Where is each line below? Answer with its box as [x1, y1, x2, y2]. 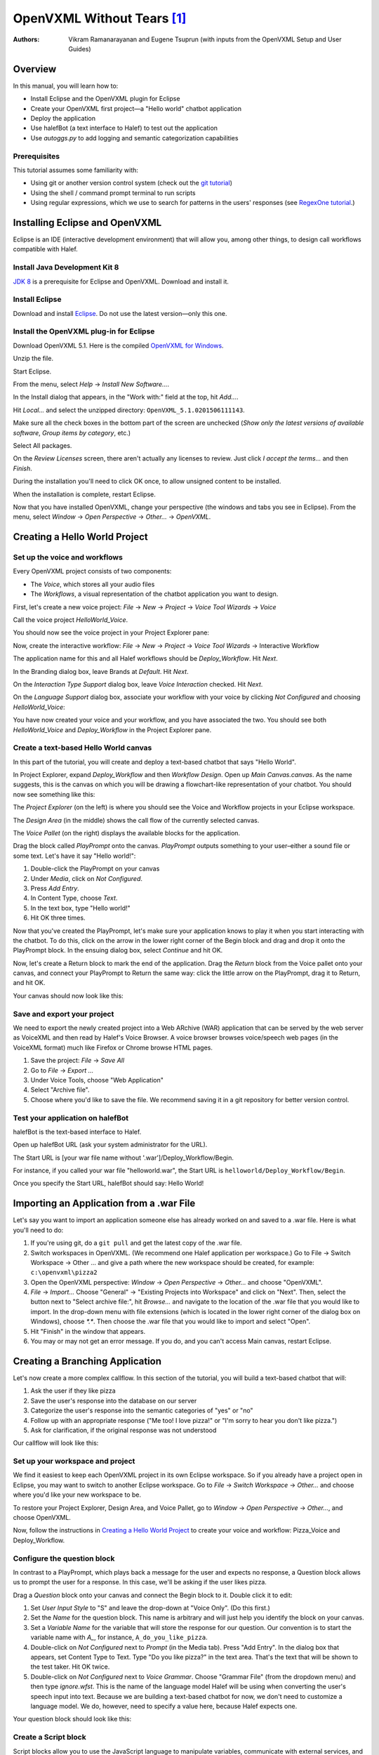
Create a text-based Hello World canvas [13, 743, 152, 753]
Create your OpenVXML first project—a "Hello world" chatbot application [30, 104, 242, 112]
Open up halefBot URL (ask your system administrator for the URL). [13, 1141, 208, 1149]
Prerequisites [13, 151, 60, 161]
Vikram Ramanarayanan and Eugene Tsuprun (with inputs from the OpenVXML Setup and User [68, 35, 342, 44]
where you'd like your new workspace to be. [13, 1490, 142, 1499]
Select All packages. [13, 441, 72, 449]
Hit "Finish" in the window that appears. [30, 1327, 146, 1335]
